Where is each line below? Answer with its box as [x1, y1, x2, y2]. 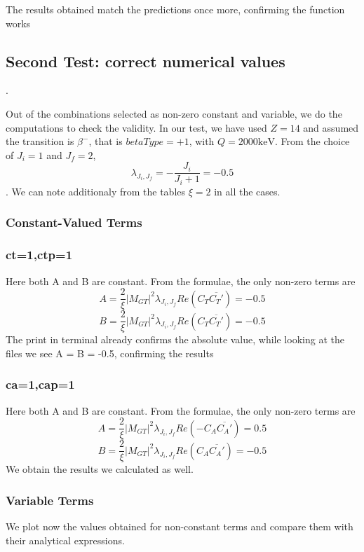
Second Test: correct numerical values [6, 50, 285, 71]
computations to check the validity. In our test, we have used [6, 120, 267, 134]
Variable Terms [6, 491, 94, 509]
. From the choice [274, 134, 350, 149]
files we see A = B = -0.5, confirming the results [6, 345, 214, 360]
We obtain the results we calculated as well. [6, 462, 194, 476]
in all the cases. [214, 184, 281, 198]
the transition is [6, 134, 74, 149]
